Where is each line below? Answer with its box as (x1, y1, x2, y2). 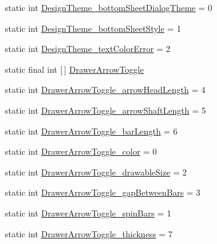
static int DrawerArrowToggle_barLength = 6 (5, 124, 178, 137)
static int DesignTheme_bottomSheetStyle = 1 (5, 21, 181, 34)
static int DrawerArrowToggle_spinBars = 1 (5, 206, 171, 219)
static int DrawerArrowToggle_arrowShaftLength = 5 (5, 103, 206, 116)
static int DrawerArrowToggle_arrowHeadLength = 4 (5, 83, 205, 96)
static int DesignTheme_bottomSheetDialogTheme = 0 (5, 1, 213, 13)
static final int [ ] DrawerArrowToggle (5, 62, 144, 75)
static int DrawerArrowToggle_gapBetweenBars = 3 (5, 186, 201, 199)
